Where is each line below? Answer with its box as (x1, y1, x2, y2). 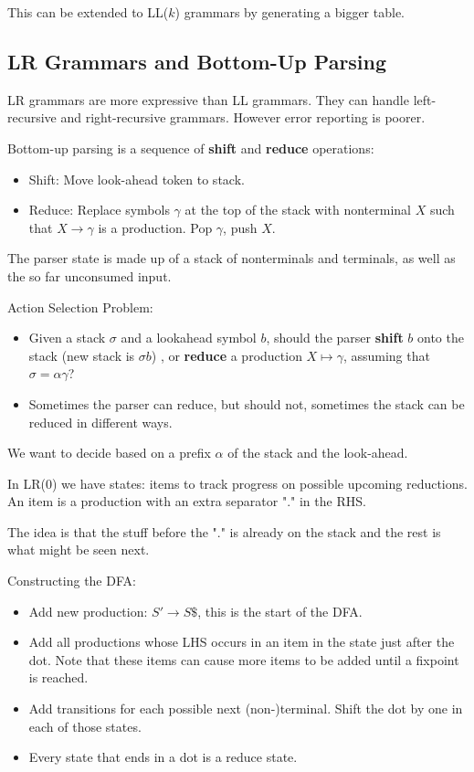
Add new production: (28, 601, 148, 620)
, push (223, 217, 258, 237)
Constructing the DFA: (7, 571, 136, 590)
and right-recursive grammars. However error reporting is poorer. (60, 108, 426, 127)
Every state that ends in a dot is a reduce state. (28, 747, 298, 767)
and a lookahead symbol (121, 328, 257, 347)
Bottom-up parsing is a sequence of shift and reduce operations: (7, 138, 374, 157)
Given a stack (28, 328, 106, 347)
